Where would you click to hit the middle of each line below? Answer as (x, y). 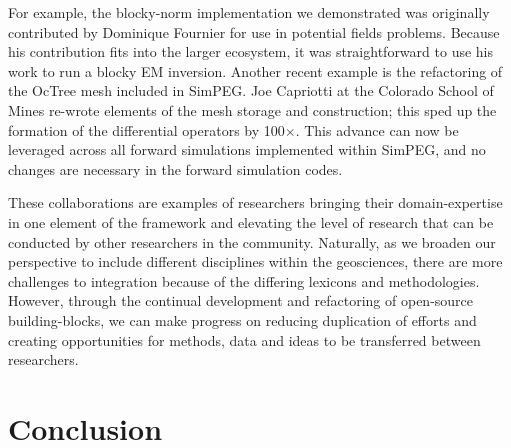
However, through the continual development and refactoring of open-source (241, 300)
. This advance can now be (377, 129)
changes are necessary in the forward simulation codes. (175, 168)
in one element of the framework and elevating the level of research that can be (251, 221)
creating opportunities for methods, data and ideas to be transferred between (244, 339)
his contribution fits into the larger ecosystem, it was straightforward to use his (251, 51)
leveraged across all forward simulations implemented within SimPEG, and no (247, 149)
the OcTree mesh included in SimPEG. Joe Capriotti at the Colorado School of (251, 90)
